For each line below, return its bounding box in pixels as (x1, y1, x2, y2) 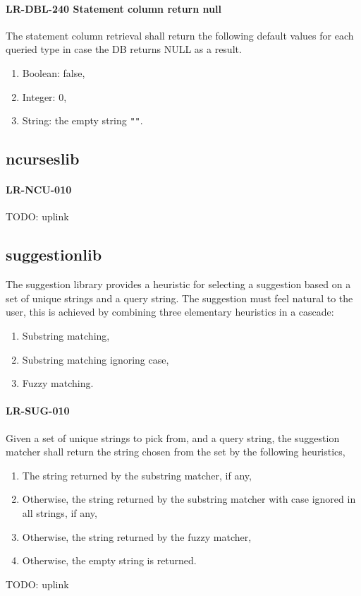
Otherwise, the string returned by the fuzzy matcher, (22, 529, 252, 544)
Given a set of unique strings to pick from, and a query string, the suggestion (6, 430, 340, 445)
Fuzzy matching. (22, 376, 94, 391)
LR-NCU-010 (6, 182, 72, 197)
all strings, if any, (22, 505, 97, 520)
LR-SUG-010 (6, 403, 70, 418)
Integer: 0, (22, 89, 67, 104)
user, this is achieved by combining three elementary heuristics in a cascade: (6, 304, 334, 319)
